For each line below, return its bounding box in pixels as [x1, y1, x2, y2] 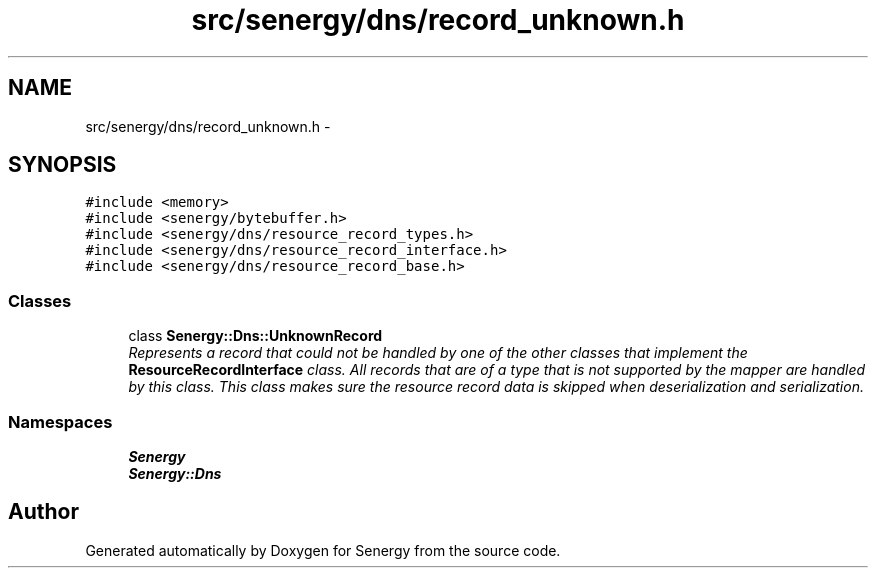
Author [8, 499, 79, 525]
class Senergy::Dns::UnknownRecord [128, 327, 383, 345]
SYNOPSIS [8, 152, 117, 178]
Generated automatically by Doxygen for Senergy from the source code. [85, 541, 561, 559]
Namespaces [8, 411, 113, 432]
